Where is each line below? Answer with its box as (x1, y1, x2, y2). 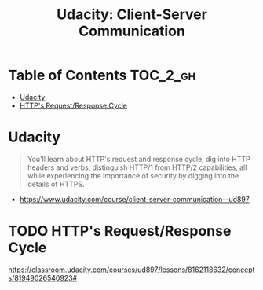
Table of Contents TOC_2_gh (8, 67, 196, 84)
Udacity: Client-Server (56, 6, 208, 24)
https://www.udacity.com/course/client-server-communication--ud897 (19, 194, 250, 204)
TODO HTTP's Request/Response (8, 222, 232, 240)
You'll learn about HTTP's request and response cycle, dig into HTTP (27, 154, 250, 163)
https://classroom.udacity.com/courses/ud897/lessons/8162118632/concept (8, 265, 255, 274)
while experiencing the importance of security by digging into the (27, 171, 239, 180)
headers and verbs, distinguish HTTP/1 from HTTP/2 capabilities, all (27, 163, 247, 172)
